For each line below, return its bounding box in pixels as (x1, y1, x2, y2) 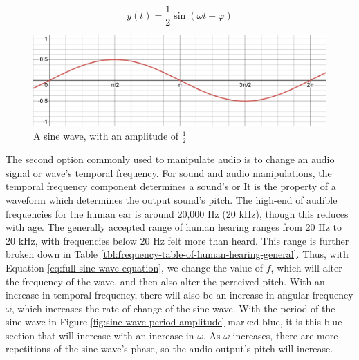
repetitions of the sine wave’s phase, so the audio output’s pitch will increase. (6, 341, 333, 356)
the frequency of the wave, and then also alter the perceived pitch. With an (6, 274, 325, 288)
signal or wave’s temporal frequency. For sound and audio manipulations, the (6, 165, 332, 180)
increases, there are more (232, 328, 338, 342)
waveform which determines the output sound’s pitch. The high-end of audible (6, 192, 338, 207)
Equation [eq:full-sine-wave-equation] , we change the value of (6, 260, 264, 274)
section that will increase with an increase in (6, 328, 194, 342)
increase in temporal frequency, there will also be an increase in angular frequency (6, 287, 353, 302)
